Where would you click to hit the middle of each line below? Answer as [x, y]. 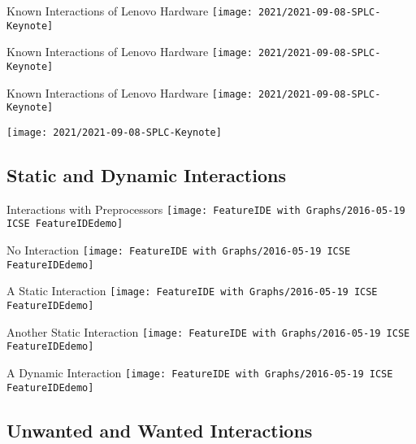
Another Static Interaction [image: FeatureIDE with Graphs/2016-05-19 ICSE [208, 331]
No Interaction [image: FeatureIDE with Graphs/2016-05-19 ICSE [179, 250]
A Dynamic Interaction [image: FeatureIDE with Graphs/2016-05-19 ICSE [200, 373]
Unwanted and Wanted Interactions [160, 430]
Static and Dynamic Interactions [146, 174]
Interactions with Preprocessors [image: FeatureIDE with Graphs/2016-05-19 [206, 209]
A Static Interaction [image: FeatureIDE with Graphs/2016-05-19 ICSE [192, 291]
